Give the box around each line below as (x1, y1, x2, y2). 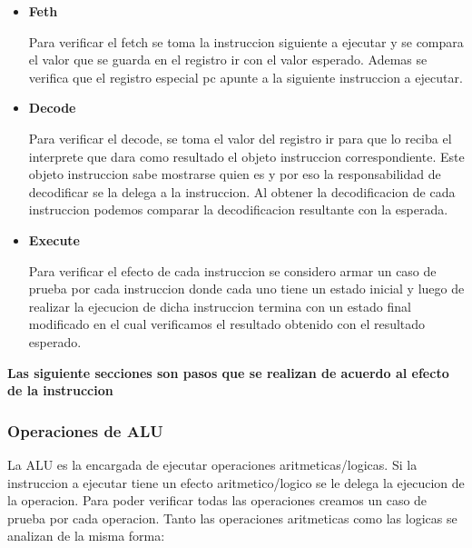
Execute (28, 230, 80, 249)
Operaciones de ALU (7, 419, 163, 442)
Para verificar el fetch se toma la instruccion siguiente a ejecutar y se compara (28, 32, 464, 51)
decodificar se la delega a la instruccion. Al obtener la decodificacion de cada (28, 182, 456, 201)
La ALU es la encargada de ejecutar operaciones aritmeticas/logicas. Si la (7, 454, 418, 473)
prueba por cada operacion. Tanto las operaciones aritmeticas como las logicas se (7, 508, 457, 527)
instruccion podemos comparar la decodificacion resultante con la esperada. (28, 200, 448, 219)
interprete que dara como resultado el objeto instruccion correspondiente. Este (28, 146, 465, 165)
